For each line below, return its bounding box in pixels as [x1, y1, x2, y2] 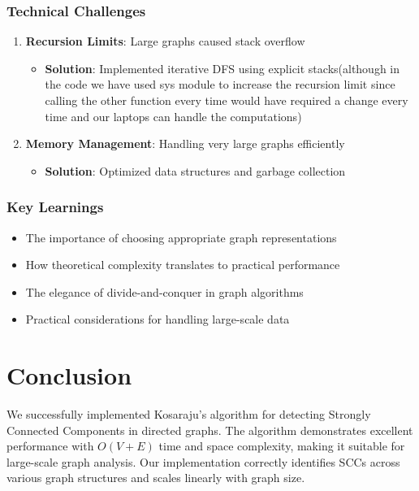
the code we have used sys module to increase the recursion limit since [45, 76, 395, 93]
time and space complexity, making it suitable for [158, 437, 405, 454]
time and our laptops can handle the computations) [45, 107, 302, 124]
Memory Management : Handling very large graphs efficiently [25, 135, 345, 152]
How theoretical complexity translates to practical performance [25, 256, 340, 273]
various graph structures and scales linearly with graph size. [6, 469, 305, 486]
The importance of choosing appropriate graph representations [25, 228, 337, 245]
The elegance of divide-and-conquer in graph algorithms [25, 283, 304, 300]
